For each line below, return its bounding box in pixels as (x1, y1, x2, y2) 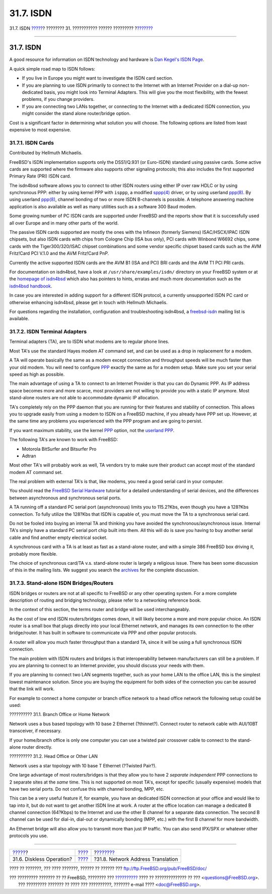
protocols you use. (9, 832, 48, 839)
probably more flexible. (9, 551, 57, 557)
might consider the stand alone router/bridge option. (22, 110, 131, 116)
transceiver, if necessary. (9, 728, 62, 734)
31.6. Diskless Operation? (12, 855, 73, 862)
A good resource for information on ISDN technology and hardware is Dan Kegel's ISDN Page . (9, 56, 205, 63)
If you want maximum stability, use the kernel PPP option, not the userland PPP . (9, 427, 175, 433)
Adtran (22, 453, 36, 459)
